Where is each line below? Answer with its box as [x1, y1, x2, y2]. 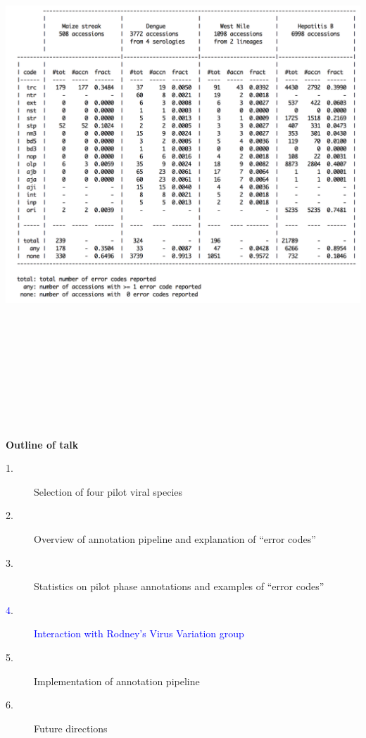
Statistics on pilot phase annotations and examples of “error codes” [34, 579, 324, 594]
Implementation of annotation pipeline [34, 673, 200, 688]
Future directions [34, 720, 108, 735]
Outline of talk [6, 437, 79, 451]
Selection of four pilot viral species [34, 484, 183, 499]
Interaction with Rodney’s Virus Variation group [34, 626, 244, 641]
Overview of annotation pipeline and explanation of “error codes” [34, 531, 316, 546]
